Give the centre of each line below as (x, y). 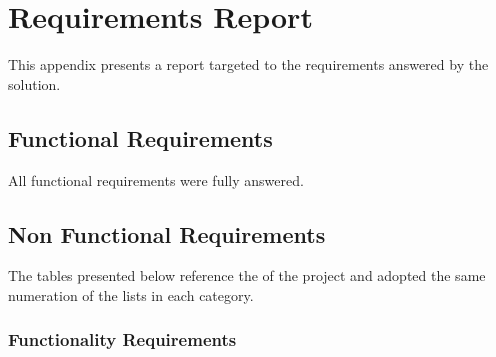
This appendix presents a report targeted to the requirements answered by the (248, 64)
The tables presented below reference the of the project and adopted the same (247, 275)
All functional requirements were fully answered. (156, 179)
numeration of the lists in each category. (131, 294)
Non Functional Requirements (167, 233)
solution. (34, 83)
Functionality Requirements (122, 339)
